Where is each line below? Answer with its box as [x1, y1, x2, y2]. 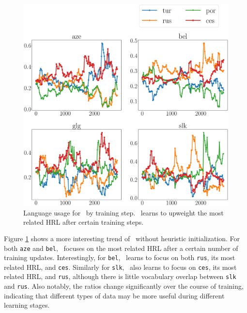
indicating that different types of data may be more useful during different [4, 290, 225, 300]
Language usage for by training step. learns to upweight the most [23, 207, 224, 217]
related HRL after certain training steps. [23, 217, 144, 227]
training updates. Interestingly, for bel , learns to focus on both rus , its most [4, 252, 235, 263]
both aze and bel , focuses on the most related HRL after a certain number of [4, 243, 238, 253]
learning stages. [4, 300, 50, 310]
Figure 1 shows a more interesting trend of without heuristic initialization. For [4, 233, 240, 243]
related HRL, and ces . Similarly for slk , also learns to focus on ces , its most [4, 262, 237, 272]
